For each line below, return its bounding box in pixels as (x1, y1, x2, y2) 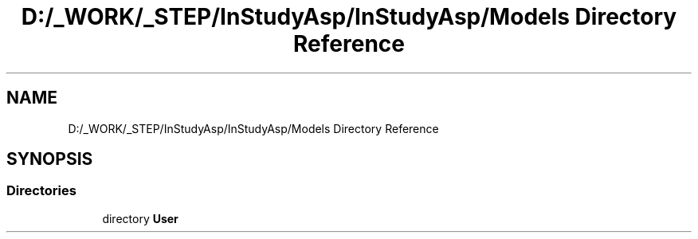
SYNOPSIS (6, 149, 93, 170)
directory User (102, 211, 178, 225)
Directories (6, 182, 76, 199)
